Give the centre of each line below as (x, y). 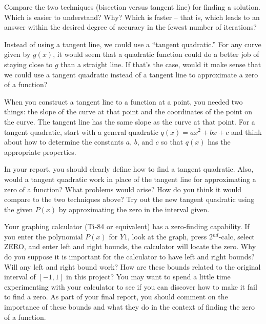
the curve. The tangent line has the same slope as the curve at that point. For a (130, 121)
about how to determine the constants (64, 142)
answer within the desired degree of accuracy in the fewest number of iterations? (130, 27)
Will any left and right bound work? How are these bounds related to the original (132, 266)
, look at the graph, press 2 (170, 236)
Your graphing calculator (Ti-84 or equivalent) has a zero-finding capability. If (127, 226)
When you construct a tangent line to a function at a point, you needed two (124, 101)
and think (247, 131)
